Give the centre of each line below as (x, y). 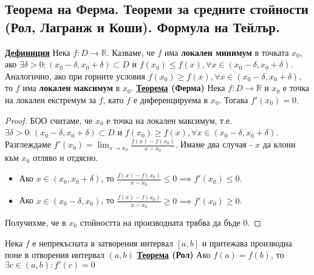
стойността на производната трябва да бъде (160, 222)
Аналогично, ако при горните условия (75, 76)
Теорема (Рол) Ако (174, 255)
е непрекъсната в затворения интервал (103, 243)
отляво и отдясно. (65, 158)
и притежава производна (247, 243)
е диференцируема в (171, 99)
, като (113, 99)
